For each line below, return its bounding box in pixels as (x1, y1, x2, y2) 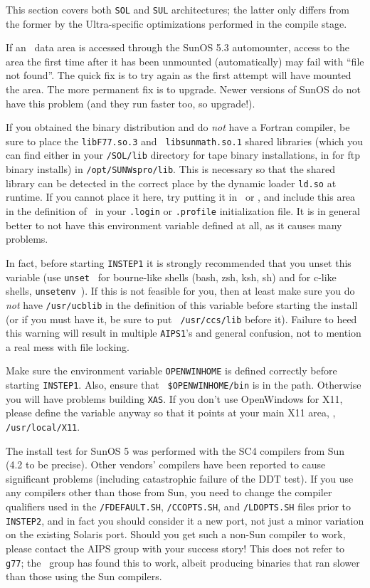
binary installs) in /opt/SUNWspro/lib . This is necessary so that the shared (6, 162, 336, 177)
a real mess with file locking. (6, 339, 130, 354)
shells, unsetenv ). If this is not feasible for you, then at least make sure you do (6, 283, 355, 298)
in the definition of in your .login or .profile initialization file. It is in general (6, 204, 360, 219)
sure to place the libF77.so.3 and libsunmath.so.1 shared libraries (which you (6, 133, 364, 148)
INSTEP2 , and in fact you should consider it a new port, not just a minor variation (6, 513, 364, 527)
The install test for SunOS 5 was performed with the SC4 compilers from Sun (6, 443, 345, 458)
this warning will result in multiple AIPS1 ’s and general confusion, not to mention (6, 325, 361, 340)
